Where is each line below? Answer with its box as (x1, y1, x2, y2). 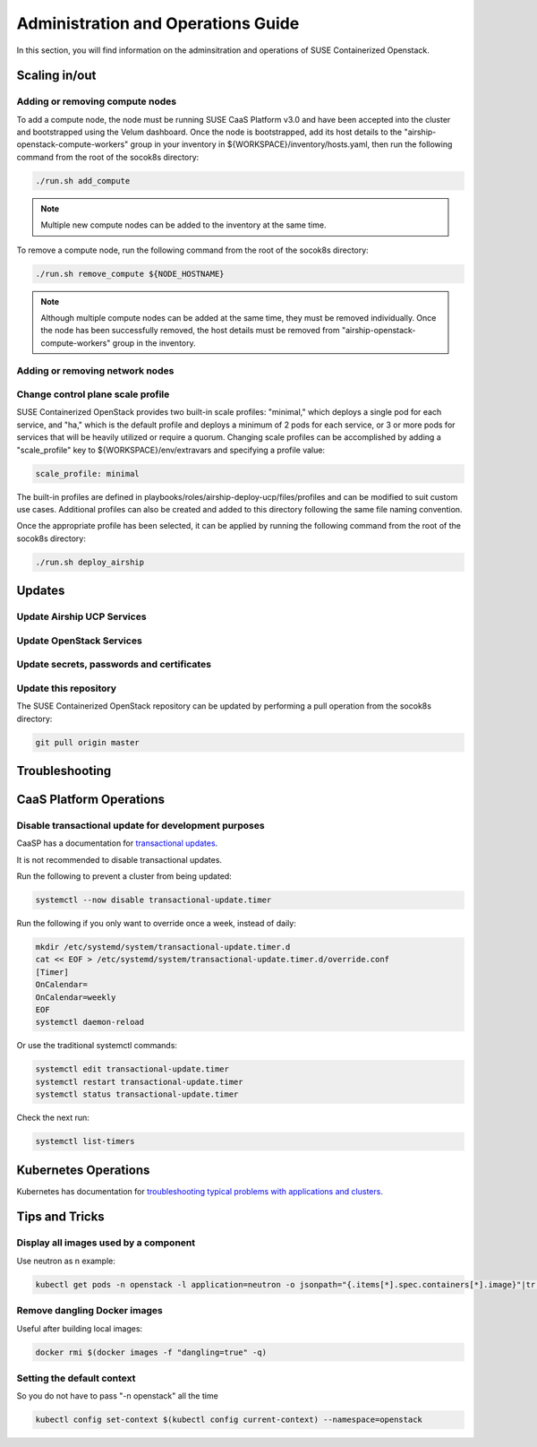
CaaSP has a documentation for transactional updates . (16, 838, 218, 848)
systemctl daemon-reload (35, 1017, 145, 1028)
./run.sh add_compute (35, 176, 131, 185)
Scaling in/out (16, 68, 97, 83)
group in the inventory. (112, 337, 196, 349)
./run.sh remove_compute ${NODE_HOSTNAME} (35, 269, 225, 279)
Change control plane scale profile (16, 388, 170, 401)
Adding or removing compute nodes (16, 95, 177, 108)
